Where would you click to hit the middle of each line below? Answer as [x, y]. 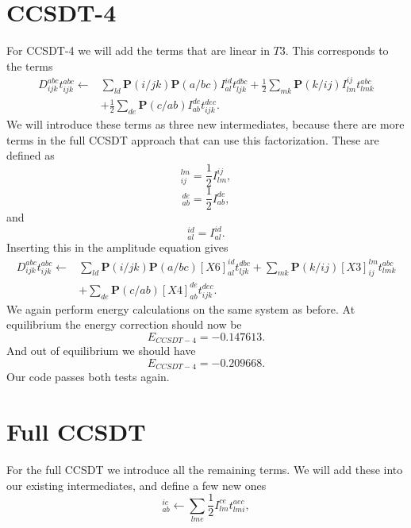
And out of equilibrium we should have [101, 351]
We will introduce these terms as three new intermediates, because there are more [205, 124]
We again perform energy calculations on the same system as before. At [181, 308]
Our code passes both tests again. [88, 377]
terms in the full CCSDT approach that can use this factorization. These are [193, 139]
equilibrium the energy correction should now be [124, 324]
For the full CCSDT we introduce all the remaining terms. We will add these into [205, 470]
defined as [31, 155]
